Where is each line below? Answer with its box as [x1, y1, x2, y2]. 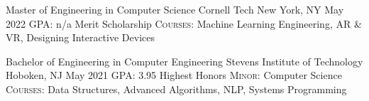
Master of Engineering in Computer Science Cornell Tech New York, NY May [6, 2, 344, 16]
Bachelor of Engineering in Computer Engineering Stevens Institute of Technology [6, 53, 363, 68]
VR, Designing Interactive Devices [6, 30, 155, 45]
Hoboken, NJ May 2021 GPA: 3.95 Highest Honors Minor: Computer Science [6, 68, 342, 83]
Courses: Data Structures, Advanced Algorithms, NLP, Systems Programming [6, 81, 347, 96]
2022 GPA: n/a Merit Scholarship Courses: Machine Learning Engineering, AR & [6, 16, 362, 31]
